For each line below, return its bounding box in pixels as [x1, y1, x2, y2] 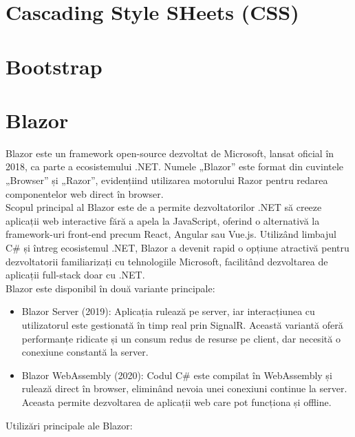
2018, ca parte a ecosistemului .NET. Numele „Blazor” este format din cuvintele [6, 159, 344, 174]
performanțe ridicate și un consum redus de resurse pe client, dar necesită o [21, 331, 341, 345]
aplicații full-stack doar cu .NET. [6, 267, 145, 282]
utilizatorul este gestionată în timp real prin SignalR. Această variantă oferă [21, 318, 343, 332]
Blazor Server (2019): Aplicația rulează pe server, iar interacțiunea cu [21, 304, 315, 318]
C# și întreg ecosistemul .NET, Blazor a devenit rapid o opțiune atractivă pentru [6, 241, 349, 255]
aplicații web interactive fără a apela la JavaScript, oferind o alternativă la [6, 213, 320, 227]
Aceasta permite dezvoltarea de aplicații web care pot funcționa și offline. [21, 394, 332, 409]
